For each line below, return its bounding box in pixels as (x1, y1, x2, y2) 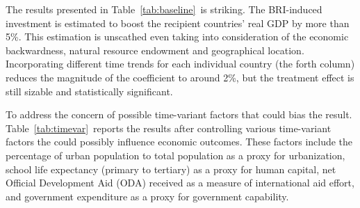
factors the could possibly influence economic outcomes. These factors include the (6, 134, 353, 149)
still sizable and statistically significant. (6, 83, 173, 98)
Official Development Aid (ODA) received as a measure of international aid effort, (6, 175, 354, 190)
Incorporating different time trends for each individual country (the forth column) (6, 56, 355, 71)
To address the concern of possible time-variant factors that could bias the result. (6, 107, 352, 122)
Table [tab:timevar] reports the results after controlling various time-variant (6, 120, 332, 135)
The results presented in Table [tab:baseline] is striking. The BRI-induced (6, 2, 322, 16)
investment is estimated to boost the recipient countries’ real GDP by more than (6, 15, 350, 30)
